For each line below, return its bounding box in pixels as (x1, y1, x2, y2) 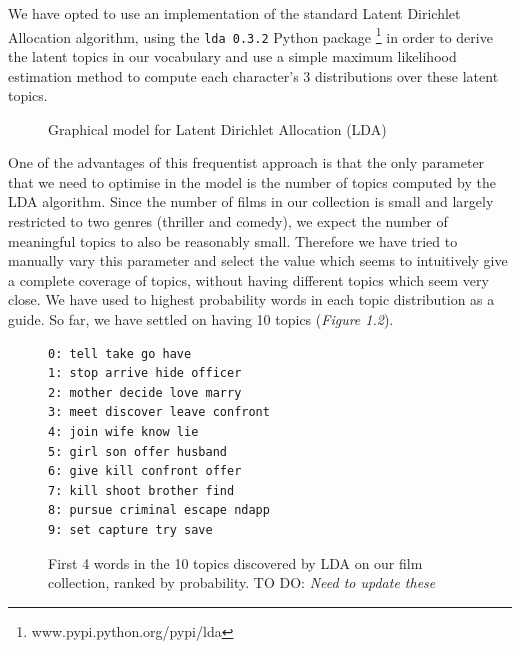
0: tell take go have (48, 346, 192, 361)
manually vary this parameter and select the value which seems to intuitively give (8, 250, 508, 271)
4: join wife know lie (48, 425, 199, 439)
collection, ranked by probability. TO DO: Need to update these (48, 572, 436, 593)
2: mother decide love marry (48, 385, 242, 400)
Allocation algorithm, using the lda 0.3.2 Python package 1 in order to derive (8, 23, 493, 47)
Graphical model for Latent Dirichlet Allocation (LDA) (48, 118, 387, 139)
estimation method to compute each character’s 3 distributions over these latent (8, 65, 499, 86)
